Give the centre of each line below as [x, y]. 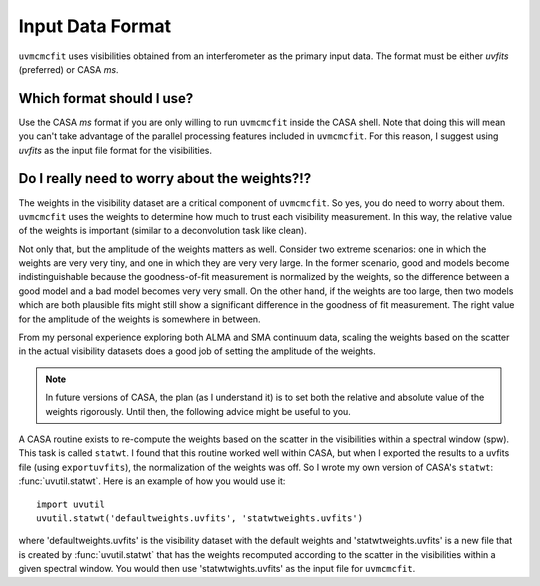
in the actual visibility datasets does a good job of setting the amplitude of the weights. [197, 351]
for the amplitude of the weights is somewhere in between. [139, 319]
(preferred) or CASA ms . [68, 69]
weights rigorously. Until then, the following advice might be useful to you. [198, 411]
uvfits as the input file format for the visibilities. [115, 150]
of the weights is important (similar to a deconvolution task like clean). [162, 231]
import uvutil [70, 504]
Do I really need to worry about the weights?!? [165, 178]
